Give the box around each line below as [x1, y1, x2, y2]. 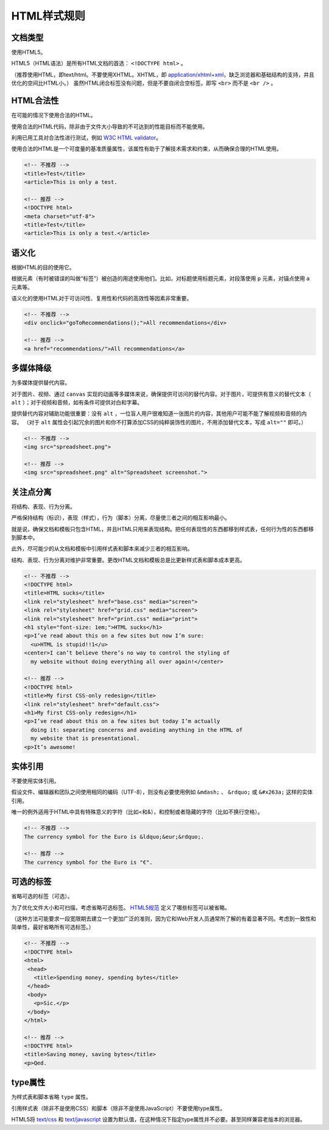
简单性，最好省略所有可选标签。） [11, 924, 94, 931]
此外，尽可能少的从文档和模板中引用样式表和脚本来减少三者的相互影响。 [11, 545, 193, 552]
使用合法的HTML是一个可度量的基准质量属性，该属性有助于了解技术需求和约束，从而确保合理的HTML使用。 [11, 145, 283, 153]
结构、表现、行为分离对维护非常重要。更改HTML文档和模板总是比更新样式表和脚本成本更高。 [11, 556, 246, 563]
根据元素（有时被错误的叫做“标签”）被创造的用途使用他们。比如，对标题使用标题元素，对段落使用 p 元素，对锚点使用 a [11, 275, 310, 282]
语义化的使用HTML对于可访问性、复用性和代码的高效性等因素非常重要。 [11, 295, 193, 302]
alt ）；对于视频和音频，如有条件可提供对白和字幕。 [11, 399, 143, 406]
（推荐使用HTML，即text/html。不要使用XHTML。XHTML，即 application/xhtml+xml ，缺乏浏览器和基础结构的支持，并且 [11, 71, 315, 78]
